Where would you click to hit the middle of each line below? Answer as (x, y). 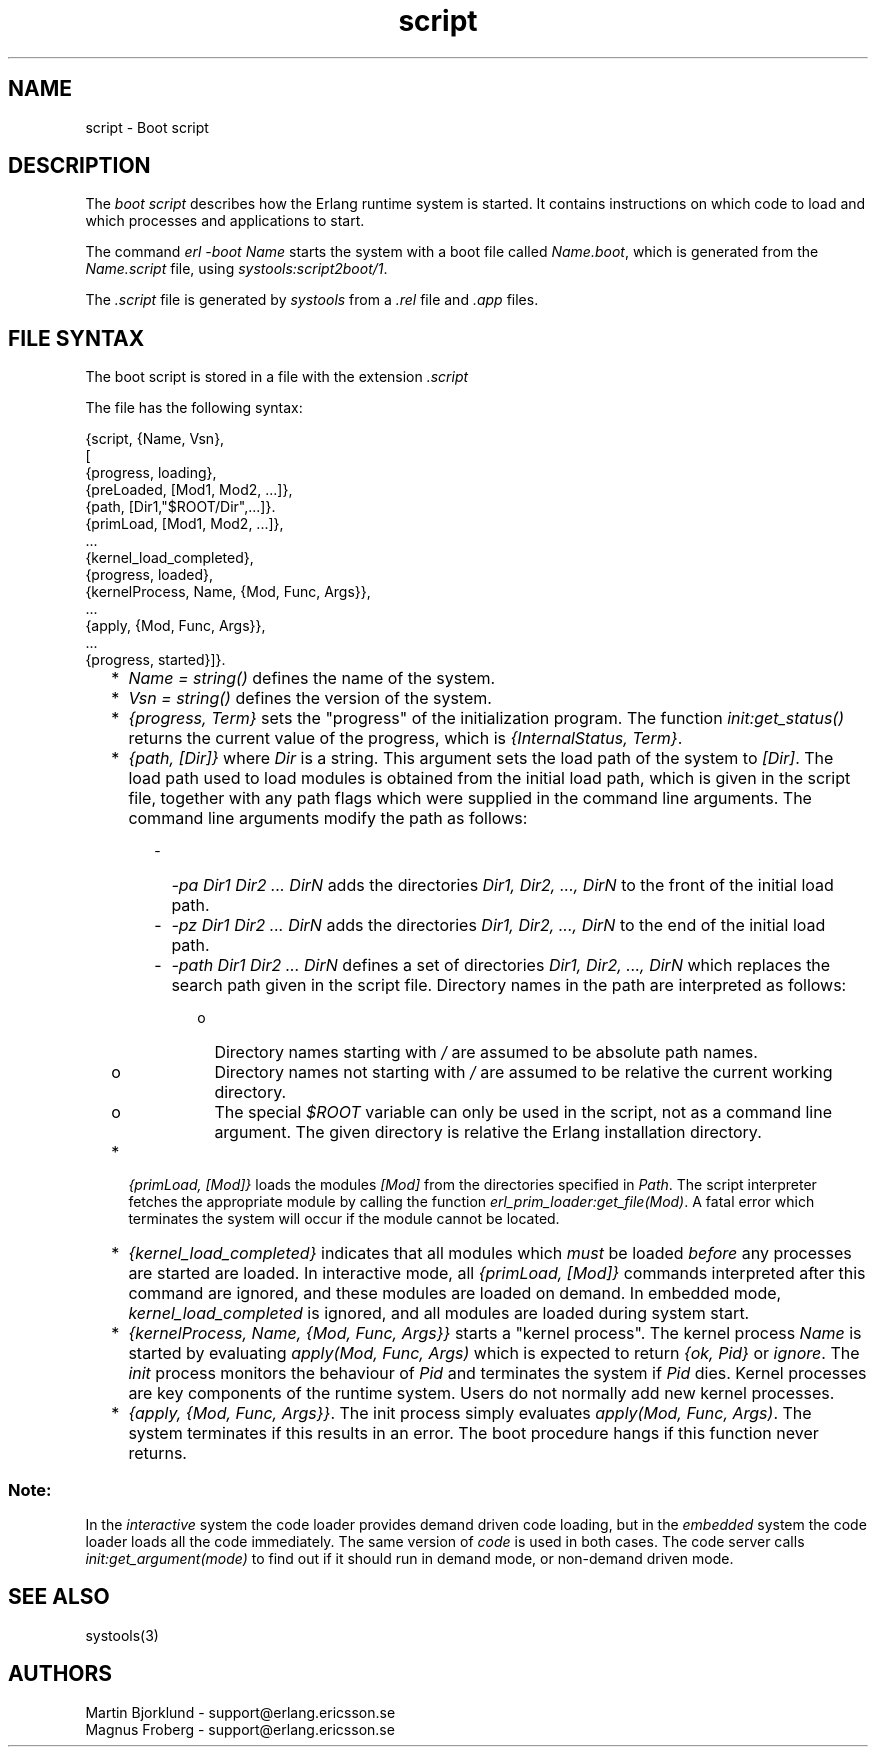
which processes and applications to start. (225, 221)
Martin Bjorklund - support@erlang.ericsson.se (240, 1712)
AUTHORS (60, 1674)
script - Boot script (147, 127)
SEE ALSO (59, 1597)
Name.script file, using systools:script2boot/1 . (236, 269)
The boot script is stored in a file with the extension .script (277, 377)
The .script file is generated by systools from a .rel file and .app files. (312, 300)
